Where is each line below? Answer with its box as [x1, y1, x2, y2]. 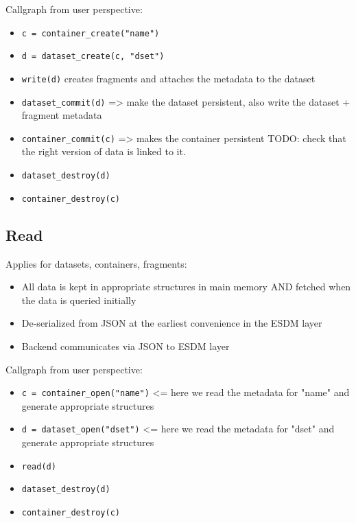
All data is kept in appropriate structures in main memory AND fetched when [21, 279, 351, 294]
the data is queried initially [21, 292, 137, 307]
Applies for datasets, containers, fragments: [5, 256, 187, 270]
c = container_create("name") [21, 28, 160, 38]
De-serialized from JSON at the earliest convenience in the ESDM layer [21, 316, 322, 330]
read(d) [21, 461, 56, 472]
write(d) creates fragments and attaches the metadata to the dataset [21, 71, 316, 85]
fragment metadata [21, 108, 102, 122]
